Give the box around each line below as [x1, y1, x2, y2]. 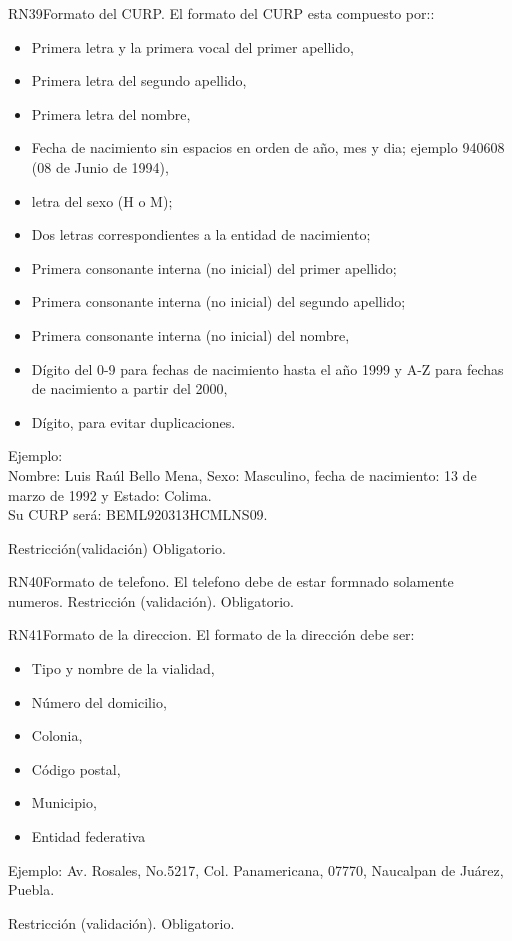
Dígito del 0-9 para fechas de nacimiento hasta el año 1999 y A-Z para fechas [31, 358, 504, 379]
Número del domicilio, [31, 691, 167, 712]
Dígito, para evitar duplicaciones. [31, 411, 236, 432]
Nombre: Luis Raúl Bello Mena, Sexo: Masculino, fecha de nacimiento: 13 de [8, 464, 477, 485]
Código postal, [31, 758, 121, 779]
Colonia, [31, 725, 83, 746]
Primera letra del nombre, [31, 103, 191, 124]
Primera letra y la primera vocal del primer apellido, [31, 36, 354, 57]
